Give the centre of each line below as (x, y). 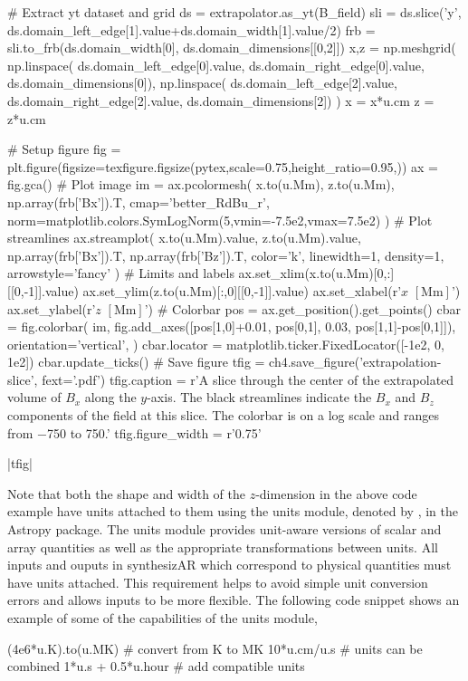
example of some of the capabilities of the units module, (162, 618)
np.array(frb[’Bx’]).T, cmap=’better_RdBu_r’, (138, 201)
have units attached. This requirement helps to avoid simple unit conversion (218, 582)
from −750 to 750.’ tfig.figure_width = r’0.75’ (134, 432)
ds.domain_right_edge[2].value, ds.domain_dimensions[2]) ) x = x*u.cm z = (221, 100)
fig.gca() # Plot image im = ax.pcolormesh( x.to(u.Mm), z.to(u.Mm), (201, 184)
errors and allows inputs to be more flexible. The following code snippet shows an (234, 600)
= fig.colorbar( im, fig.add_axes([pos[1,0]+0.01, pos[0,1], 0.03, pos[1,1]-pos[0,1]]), (232, 326)
